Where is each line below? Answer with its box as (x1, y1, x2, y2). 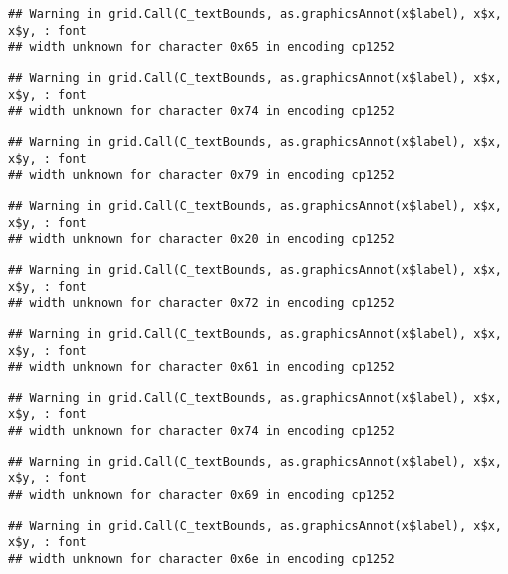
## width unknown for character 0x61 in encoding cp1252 (8, 360, 395, 375)
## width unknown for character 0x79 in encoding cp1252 (8, 168, 395, 183)
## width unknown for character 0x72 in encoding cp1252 (8, 296, 395, 311)
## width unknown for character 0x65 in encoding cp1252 (8, 40, 395, 55)
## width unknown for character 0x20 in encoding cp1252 (8, 232, 395, 247)
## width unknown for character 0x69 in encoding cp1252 (8, 488, 395, 503)
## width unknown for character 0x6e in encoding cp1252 (8, 552, 395, 567)
